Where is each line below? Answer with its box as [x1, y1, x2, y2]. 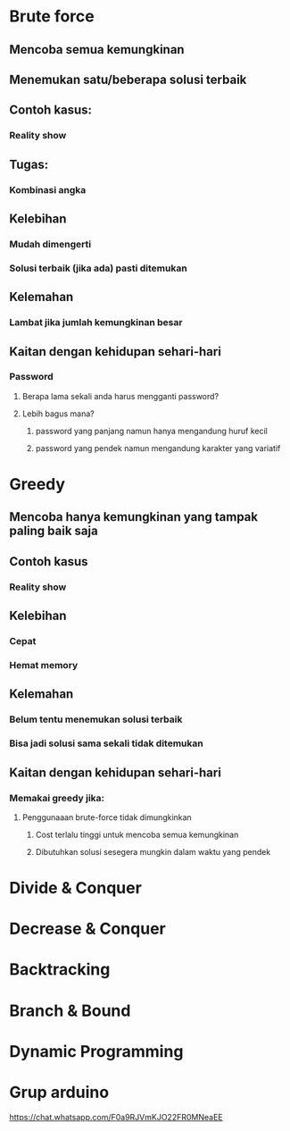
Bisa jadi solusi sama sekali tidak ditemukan [9, 737, 203, 750]
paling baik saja [9, 524, 98, 539]
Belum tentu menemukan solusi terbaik [9, 713, 183, 725]
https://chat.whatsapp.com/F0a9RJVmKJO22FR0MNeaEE [9, 1111, 223, 1122]
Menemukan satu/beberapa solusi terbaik [9, 71, 247, 87]
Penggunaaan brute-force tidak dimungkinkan [21, 811, 192, 823]
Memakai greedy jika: [9, 792, 105, 804]
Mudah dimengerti [9, 238, 92, 250]
